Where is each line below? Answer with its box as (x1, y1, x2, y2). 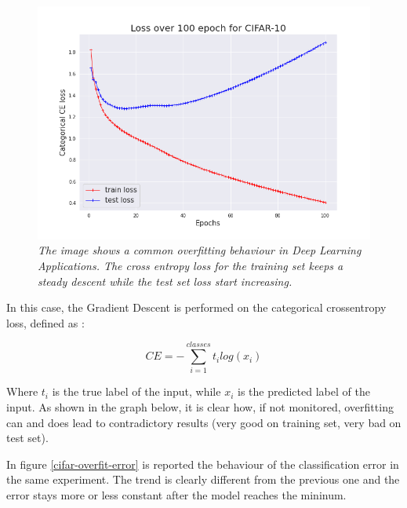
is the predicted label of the (237, 383, 370, 400)
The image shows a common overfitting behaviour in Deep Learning (38, 242, 362, 258)
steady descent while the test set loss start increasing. (38, 272, 293, 289)
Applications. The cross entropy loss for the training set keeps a (38, 257, 343, 273)
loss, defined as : (6, 314, 85, 331)
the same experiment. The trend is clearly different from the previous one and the (6, 471, 400, 488)
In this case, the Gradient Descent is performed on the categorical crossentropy (6, 299, 387, 316)
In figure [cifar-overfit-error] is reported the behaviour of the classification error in (6, 455, 399, 472)
